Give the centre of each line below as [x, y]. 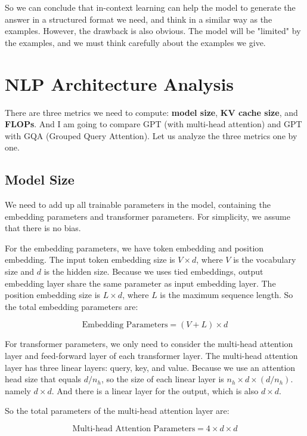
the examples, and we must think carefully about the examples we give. [135, 42]
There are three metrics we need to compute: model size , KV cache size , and [151, 112]
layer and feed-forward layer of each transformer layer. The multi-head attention [151, 356]
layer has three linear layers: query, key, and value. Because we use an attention [150, 367]
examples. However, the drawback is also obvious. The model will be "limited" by [153, 31]
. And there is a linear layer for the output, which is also [155, 390]
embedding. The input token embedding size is [90, 260]
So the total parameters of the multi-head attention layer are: [117, 411]
